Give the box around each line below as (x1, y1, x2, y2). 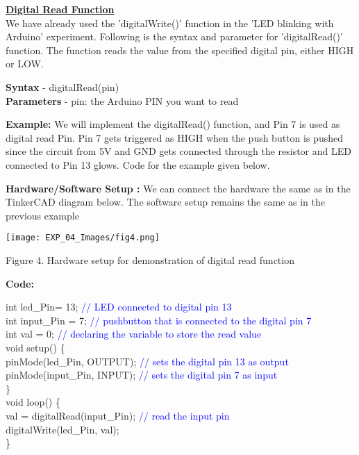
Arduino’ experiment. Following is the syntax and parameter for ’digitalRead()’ (6, 29, 343, 44)
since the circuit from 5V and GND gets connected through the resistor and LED (6, 144, 351, 158)
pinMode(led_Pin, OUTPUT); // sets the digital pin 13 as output (6, 354, 289, 368)
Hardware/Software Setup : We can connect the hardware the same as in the (6, 181, 351, 195)
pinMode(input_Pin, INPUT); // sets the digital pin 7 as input (6, 367, 278, 382)
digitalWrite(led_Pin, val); (6, 422, 119, 436)
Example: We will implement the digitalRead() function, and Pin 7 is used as (6, 117, 340, 131)
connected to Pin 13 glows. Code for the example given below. (6, 157, 270, 172)
